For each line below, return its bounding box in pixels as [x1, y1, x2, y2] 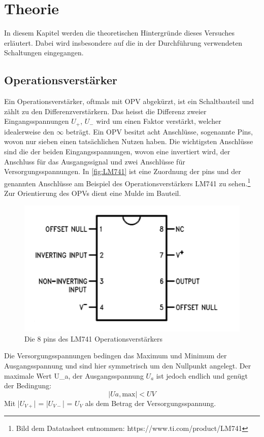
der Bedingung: [4, 380, 52, 391]
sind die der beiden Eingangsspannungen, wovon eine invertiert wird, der [4, 146, 230, 156]
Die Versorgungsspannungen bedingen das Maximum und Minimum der [4, 350, 227, 361]
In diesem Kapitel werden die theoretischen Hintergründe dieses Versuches [4, 27, 235, 38]
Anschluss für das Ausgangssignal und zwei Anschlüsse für [4, 156, 185, 166]
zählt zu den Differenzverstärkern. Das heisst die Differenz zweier [4, 106, 207, 116]
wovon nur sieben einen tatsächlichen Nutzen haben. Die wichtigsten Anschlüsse [4, 136, 253, 147]
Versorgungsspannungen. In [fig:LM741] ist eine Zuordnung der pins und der [4, 166, 241, 177]
